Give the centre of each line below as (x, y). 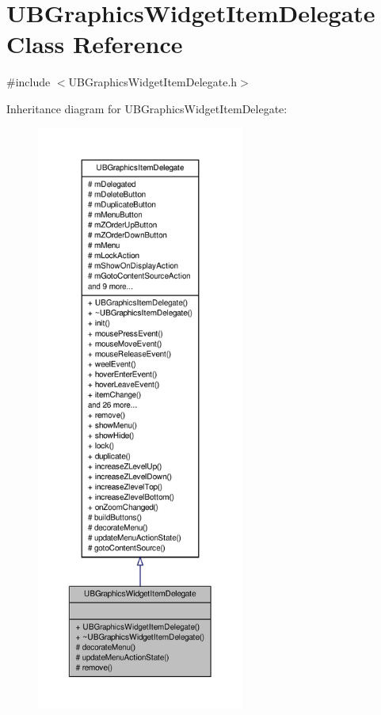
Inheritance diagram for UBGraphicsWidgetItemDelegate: (147, 108)
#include (29, 82)
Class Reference (95, 44)
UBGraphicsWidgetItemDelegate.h (153, 82)
